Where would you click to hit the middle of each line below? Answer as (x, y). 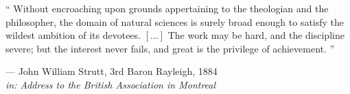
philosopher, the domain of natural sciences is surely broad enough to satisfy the (175, 21)
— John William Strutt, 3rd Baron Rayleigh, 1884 (112, 71)
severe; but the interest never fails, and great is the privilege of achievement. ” (170, 48)
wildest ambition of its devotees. (73, 35)
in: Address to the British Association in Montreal (111, 84)
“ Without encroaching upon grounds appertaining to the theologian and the (167, 8)
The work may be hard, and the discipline (256, 35)
